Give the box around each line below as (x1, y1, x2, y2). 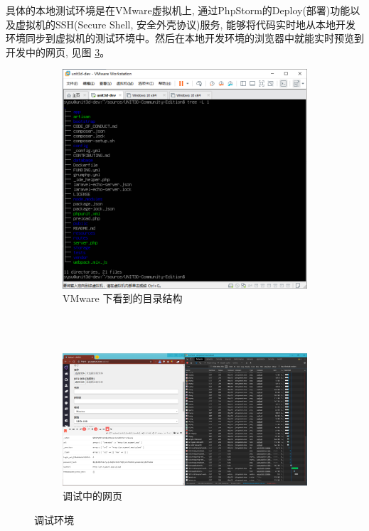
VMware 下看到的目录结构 (63, 291, 183, 306)
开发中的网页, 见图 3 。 (6, 44, 110, 59)
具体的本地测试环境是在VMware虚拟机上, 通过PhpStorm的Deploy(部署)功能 (6, 3, 351, 17)
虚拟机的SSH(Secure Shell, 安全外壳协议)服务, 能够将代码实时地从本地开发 (15, 16, 355, 31)
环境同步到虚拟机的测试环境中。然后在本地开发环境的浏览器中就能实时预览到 (6, 31, 364, 45)
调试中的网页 (63, 488, 122, 503)
